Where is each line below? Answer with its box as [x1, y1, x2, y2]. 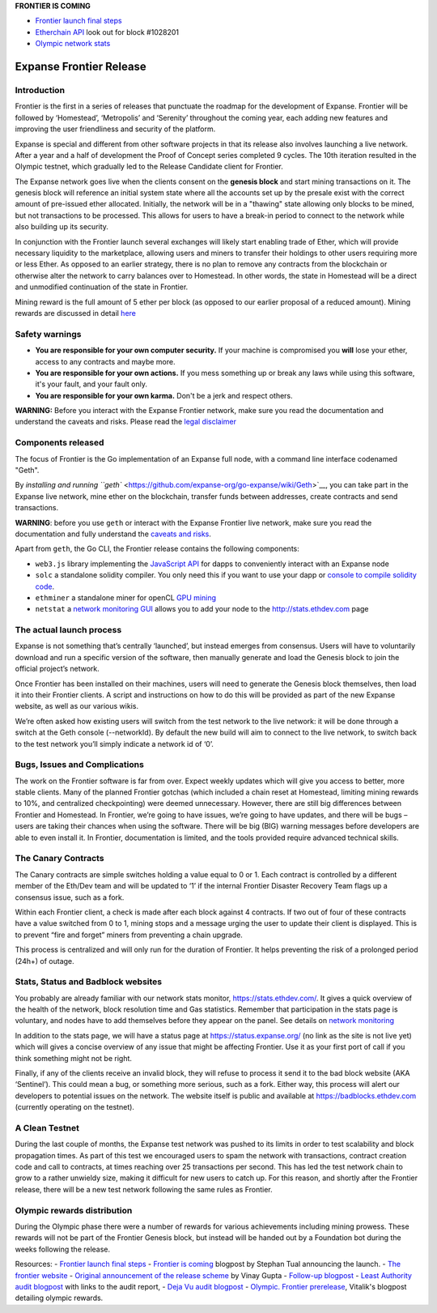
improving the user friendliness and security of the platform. [15, 124, 216, 134]
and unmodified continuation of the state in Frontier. [15, 282, 189, 292]
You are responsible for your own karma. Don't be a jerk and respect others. [35, 390, 293, 400]
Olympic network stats [35, 39, 111, 49]
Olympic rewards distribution [15, 1204, 133, 1216]
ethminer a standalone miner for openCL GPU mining [35, 592, 217, 603]
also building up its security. [15, 222, 109, 232]
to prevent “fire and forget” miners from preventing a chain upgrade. [15, 930, 243, 940]
